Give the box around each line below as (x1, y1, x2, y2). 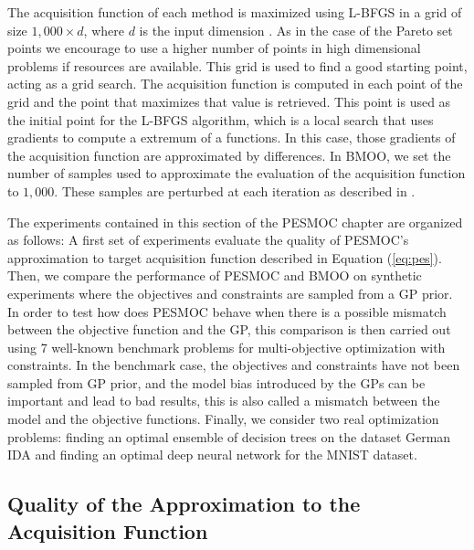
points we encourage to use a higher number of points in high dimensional (7, 38, 421, 58)
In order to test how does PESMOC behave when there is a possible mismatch (7, 301, 447, 321)
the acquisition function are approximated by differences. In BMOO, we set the (7, 145, 451, 164)
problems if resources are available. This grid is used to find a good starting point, (7, 56, 468, 75)
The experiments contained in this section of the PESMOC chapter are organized (7, 212, 463, 231)
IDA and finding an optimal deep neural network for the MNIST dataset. (7, 445, 417, 464)
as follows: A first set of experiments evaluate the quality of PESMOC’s (7, 230, 409, 249)
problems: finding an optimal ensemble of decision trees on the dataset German (7, 427, 451, 446)
